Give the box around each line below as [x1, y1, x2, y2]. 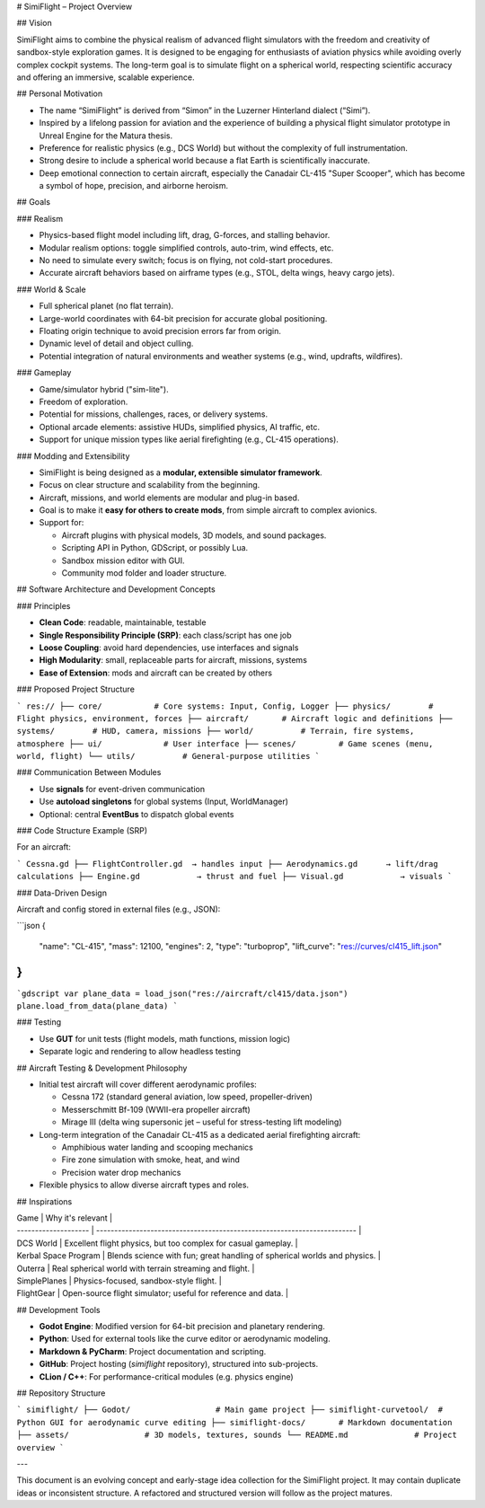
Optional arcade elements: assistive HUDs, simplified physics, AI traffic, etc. [39, 421, 321, 432]
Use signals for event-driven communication [39, 783, 206, 794]
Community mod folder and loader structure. [61, 568, 227, 578]
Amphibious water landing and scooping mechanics [61, 1142, 253, 1152]
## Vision [16, 18, 53, 29]
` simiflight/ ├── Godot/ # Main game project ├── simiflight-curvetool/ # [16, 1405, 444, 1415]
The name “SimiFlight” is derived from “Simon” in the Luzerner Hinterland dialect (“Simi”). [39, 104, 371, 116]
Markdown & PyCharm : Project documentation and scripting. [39, 1345, 267, 1356]
